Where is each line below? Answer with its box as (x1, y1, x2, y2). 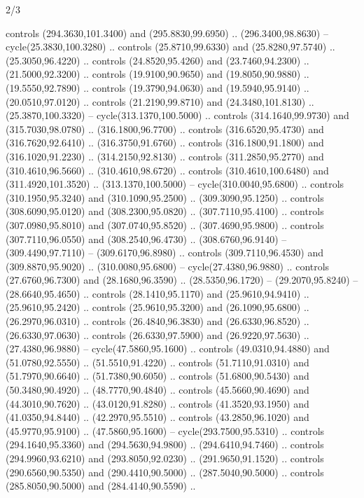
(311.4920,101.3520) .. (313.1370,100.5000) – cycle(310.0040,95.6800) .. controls (6, 177, 344, 191)
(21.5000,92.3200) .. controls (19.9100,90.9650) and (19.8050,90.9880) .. (6, 67, 309, 81)
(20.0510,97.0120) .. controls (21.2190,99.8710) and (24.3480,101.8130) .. (6, 94, 314, 109)
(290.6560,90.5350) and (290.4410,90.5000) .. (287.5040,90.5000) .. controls (6, 464, 324, 479)
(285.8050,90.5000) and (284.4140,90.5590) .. (6, 478, 196, 493)
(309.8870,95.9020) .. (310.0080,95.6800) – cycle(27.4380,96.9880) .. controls (6, 258, 330, 273)
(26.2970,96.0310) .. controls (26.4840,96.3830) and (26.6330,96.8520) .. (6, 314, 309, 328)
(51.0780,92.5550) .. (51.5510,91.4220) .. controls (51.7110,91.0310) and (6, 354, 309, 369)
